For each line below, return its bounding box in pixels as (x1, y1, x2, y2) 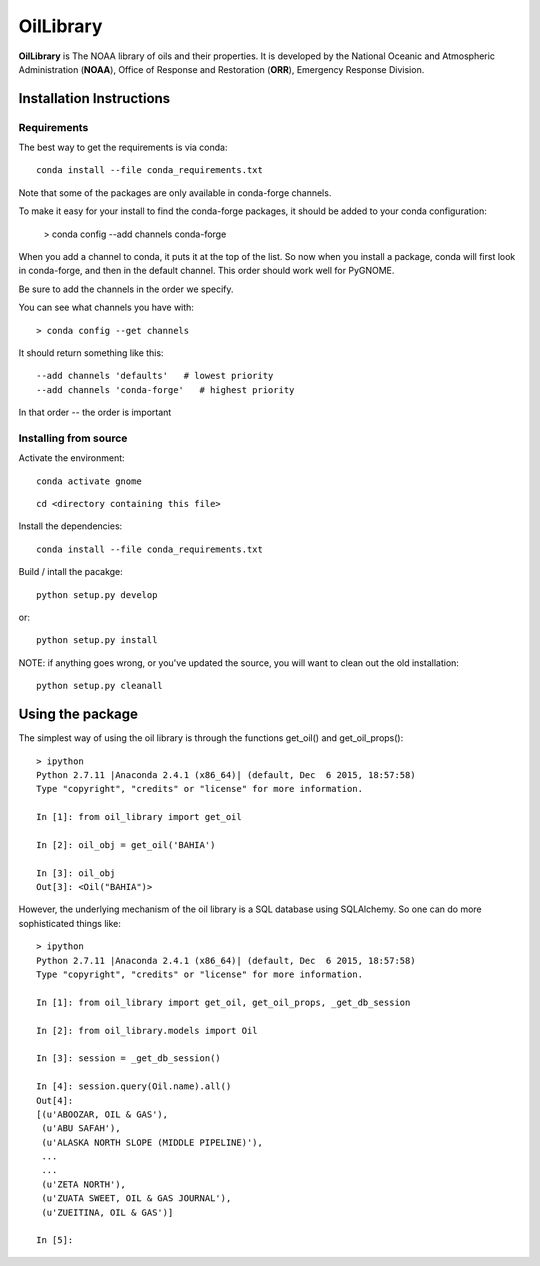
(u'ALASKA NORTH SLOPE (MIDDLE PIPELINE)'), (41, 1136, 264, 1148)
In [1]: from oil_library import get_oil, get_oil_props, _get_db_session (36, 996, 411, 1008)
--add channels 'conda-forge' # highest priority (36, 384, 295, 395)
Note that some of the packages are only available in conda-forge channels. (18, 186, 332, 199)
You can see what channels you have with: (18, 301, 195, 314)
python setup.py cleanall (36, 680, 164, 692)
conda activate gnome (36, 475, 142, 487)
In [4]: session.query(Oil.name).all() (36, 1081, 232, 1092)
